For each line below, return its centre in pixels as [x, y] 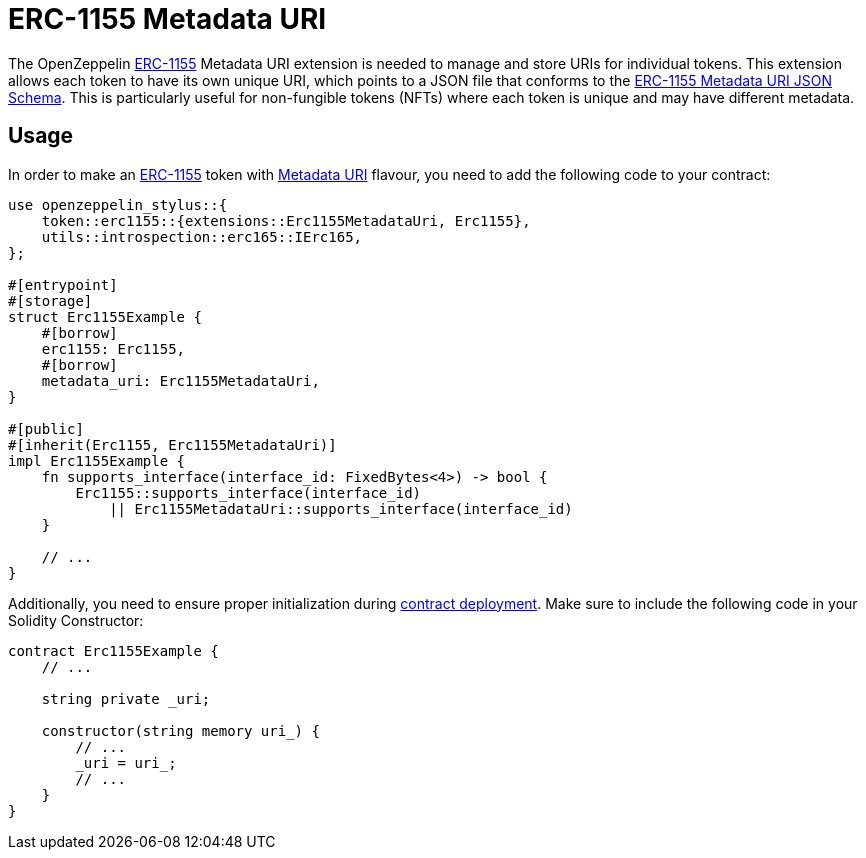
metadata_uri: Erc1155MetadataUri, [180, 380]
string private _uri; [126, 698]
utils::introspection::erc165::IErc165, [202, 236]
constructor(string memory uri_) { [180, 730]
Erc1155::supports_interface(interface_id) [248, 492]
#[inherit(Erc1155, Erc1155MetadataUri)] [172, 444]
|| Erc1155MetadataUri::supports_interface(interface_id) [341, 508]
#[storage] [50, 300]
